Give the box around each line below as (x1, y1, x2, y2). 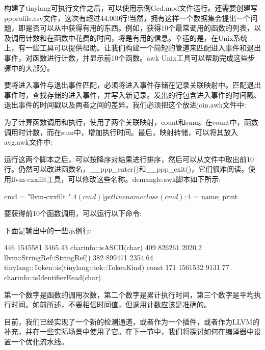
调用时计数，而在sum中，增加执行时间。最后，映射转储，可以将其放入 (4, 126, 238, 137)
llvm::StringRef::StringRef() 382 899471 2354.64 (4, 252, 153, 262)
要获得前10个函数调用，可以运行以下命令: (4, 208, 142, 219)
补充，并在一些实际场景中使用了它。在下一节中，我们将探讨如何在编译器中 (4, 326, 254, 337)
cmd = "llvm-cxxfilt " (4, 191, 71, 201)
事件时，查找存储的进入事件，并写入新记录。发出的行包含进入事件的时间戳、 (4, 89, 261, 100)
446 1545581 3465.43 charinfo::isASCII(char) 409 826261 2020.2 (4, 242, 202, 253)
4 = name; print (187, 191, 238, 201)
